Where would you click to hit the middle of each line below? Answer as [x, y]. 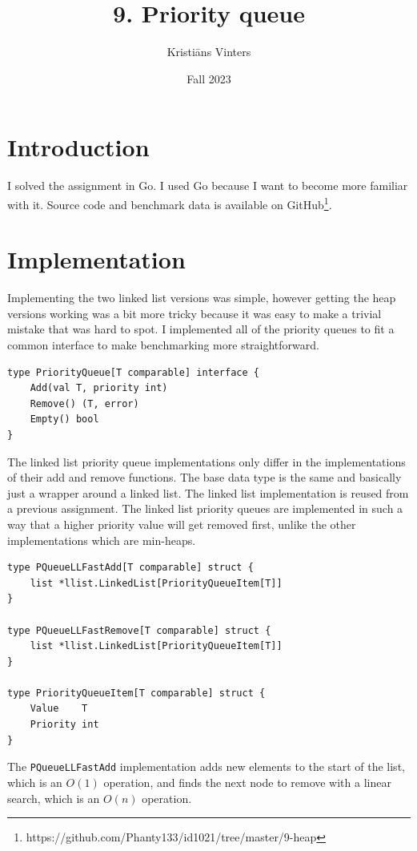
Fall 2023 [209, 78]
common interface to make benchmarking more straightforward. [163, 345]
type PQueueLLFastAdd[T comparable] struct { [130, 568]
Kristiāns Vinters [209, 52]
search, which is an [54, 798]
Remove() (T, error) [84, 403]
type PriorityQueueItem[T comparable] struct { [136, 693]
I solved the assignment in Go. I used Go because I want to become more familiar [208, 186]
